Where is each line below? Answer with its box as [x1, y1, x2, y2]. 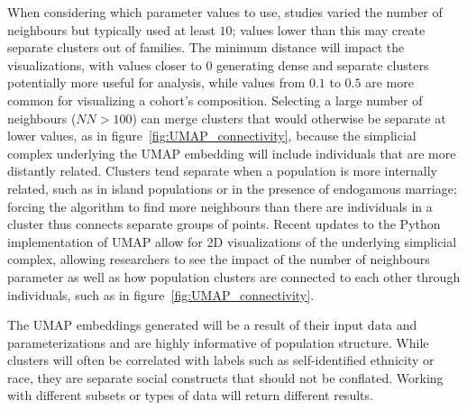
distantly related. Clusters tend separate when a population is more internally [7, 161, 437, 180]
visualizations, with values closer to [7, 55, 202, 74]
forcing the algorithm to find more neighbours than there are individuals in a [7, 196, 433, 215]
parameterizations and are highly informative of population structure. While [7, 333, 429, 351]
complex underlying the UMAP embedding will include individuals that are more [7, 143, 456, 162]
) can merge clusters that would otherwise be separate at [132, 108, 446, 127]
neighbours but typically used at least [7, 20, 215, 39]
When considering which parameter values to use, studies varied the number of [7, 3, 443, 21]
